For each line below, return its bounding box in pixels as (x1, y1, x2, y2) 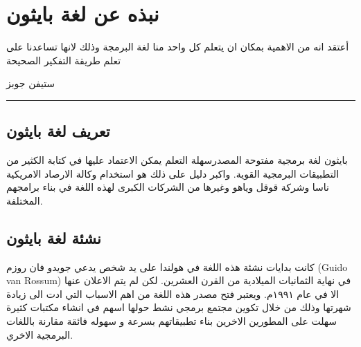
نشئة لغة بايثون (6, 227, 101, 248)
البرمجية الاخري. (6, 327, 73, 341)
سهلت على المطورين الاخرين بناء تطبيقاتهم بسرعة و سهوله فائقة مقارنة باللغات (6, 314, 337, 328)
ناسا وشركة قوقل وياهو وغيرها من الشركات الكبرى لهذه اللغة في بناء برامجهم (6, 180, 329, 194)
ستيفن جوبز (6, 76, 55, 91)
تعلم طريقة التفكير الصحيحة (6, 53, 121, 67)
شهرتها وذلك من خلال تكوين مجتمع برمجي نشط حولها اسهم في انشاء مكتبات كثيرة (6, 300, 351, 315)
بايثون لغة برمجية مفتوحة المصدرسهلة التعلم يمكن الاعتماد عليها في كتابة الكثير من (6, 153, 348, 167)
